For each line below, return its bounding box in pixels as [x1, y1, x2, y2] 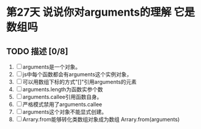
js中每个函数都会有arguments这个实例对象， [22, 71, 132, 78]
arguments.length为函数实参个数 [22, 86, 103, 93]
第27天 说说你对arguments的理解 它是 [6, 5, 195, 19]
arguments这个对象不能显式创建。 [22, 109, 107, 115]
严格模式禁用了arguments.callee [22, 101, 103, 108]
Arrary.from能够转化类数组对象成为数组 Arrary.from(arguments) [22, 116, 180, 123]
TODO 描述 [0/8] [6, 46, 68, 56]
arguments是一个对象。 [22, 64, 81, 70]
